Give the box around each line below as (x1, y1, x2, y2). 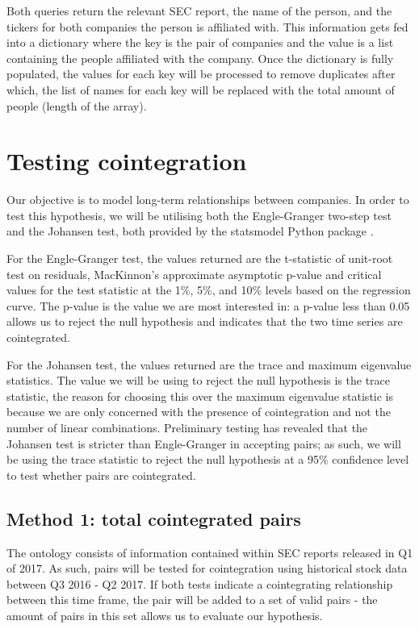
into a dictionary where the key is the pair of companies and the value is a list (6, 34, 394, 51)
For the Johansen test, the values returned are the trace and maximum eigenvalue (6, 356, 412, 373)
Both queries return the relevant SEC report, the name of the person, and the (6, 2, 392, 19)
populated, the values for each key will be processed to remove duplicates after (6, 65, 396, 82)
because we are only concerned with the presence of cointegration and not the (6, 403, 391, 420)
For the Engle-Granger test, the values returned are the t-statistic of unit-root (6, 250, 393, 267)
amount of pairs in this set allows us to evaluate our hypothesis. (6, 606, 323, 623)
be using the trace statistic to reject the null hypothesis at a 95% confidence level (6, 451, 409, 468)
